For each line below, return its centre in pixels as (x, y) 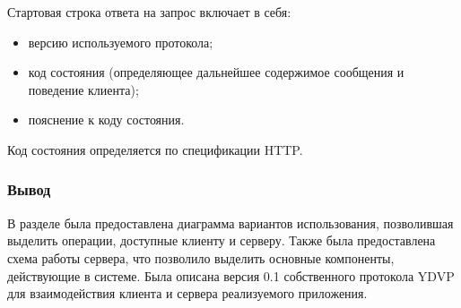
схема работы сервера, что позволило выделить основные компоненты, (201, 257)
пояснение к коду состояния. (106, 120)
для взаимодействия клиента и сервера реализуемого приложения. (187, 293)
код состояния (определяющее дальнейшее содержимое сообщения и (216, 72)
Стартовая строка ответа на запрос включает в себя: (149, 12)
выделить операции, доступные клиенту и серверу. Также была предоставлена (222, 240)
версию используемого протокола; (121, 42)
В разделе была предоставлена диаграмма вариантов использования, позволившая (230, 222)
